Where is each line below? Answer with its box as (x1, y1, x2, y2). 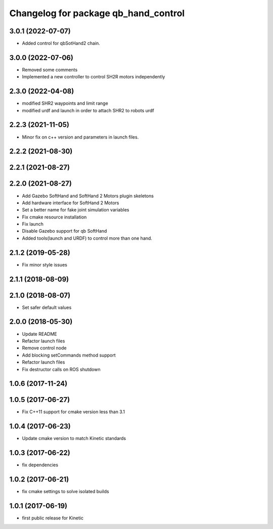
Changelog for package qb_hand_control (9, 8, 185, 19)
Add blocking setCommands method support (22, 352, 116, 358)
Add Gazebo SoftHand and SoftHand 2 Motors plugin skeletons (22, 193, 154, 199)
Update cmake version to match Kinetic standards (22, 435, 126, 442)
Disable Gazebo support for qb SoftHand (22, 228, 107, 234)
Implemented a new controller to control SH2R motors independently (22, 74, 165, 80)
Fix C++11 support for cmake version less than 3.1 (22, 409, 125, 415)
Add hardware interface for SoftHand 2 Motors (22, 200, 119, 206)
